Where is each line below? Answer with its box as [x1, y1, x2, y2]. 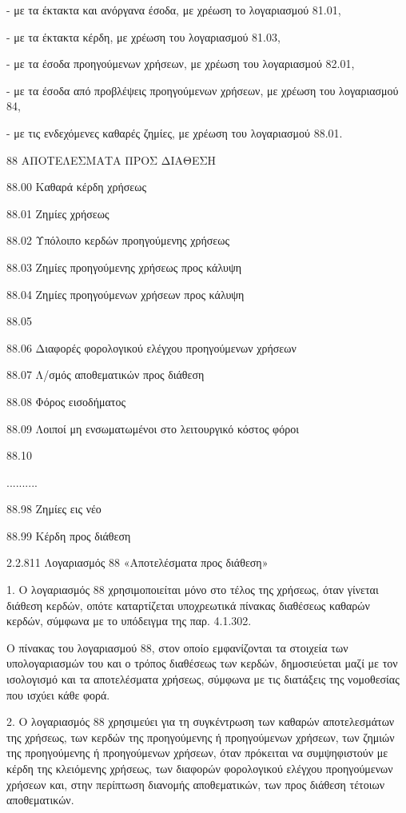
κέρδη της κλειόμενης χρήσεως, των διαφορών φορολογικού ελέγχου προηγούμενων [6, 760, 393, 776]
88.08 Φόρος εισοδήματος [6, 393, 125, 409]
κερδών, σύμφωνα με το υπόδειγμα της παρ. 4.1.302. [6, 612, 252, 629]
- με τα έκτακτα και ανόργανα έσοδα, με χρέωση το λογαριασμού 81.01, [6, 2, 341, 18]
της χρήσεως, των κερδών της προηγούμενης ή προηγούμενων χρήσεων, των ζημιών [6, 728, 395, 745]
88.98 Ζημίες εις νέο [6, 500, 101, 517]
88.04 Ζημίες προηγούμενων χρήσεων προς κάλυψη [6, 285, 245, 302]
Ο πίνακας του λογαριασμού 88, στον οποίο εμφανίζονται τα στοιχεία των [6, 639, 348, 656]
